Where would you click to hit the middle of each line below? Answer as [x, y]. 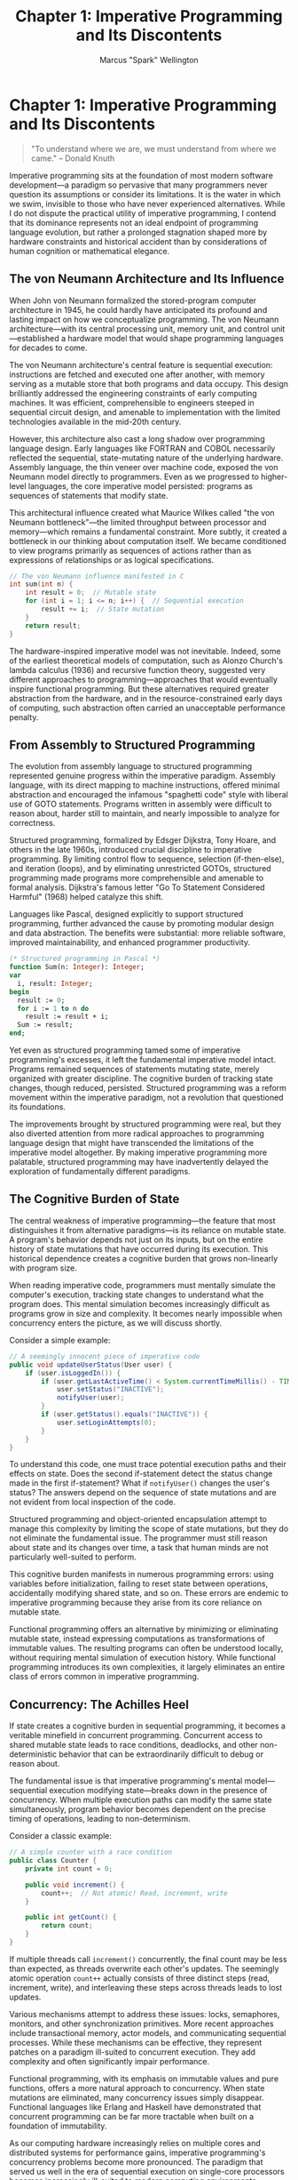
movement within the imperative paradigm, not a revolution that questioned [146, 1098]
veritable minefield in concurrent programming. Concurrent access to [136, 1735]
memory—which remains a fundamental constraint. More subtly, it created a [148, 532]
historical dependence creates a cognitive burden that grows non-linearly [144, 1258]
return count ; [67, 1926]
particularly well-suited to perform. [73, 1557]
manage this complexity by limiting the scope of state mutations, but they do [149, 1529]
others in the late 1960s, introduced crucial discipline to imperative [131, 850]
